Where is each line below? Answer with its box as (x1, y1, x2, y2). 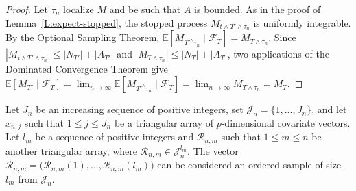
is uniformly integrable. (253, 15, 351, 29)
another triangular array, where (5, 143, 137, 157)
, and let (311, 102, 347, 116)
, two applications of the (227, 47, 329, 61)
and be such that (109, 2, 181, 16)
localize (63, 2, 94, 16)
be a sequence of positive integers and (35, 129, 194, 144)
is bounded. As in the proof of (194, 2, 321, 16)
